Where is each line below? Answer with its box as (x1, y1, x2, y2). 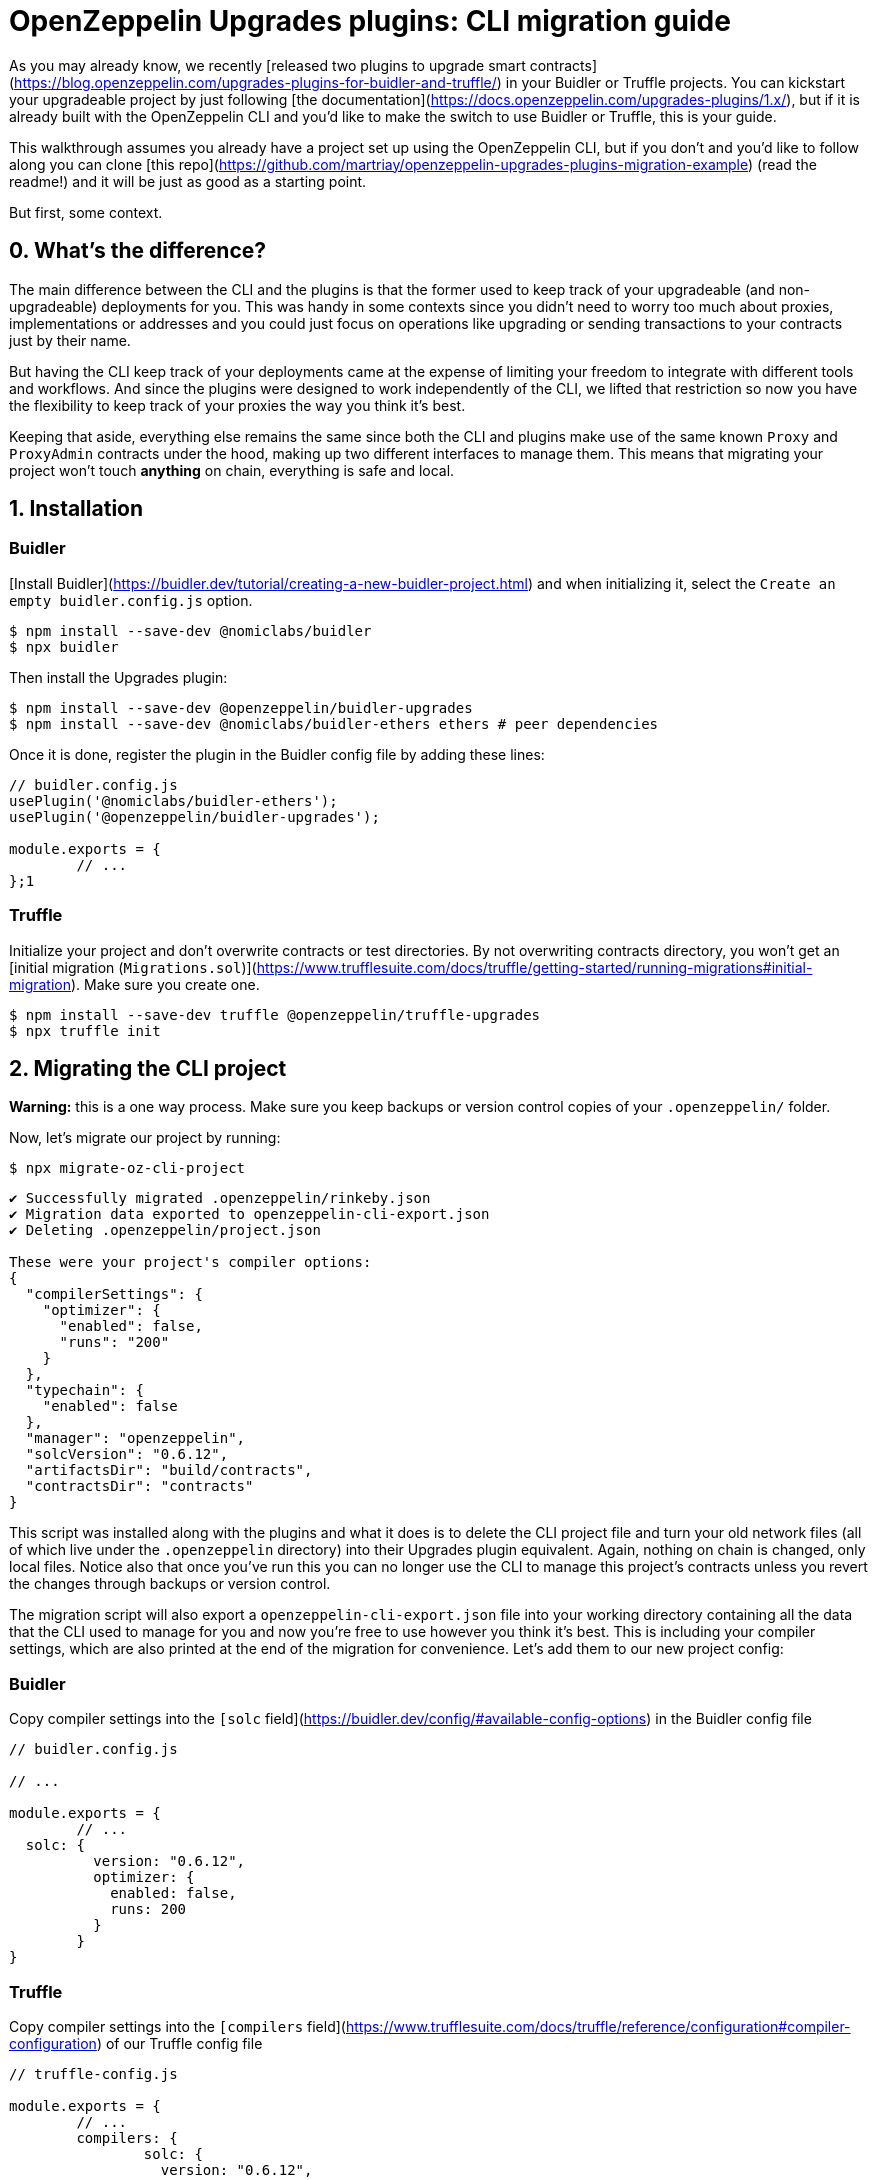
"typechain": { (25, 1382, 144, 1399)
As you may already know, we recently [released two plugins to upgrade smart (9, 56, 526, 74)
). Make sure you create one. (71, 975, 260, 993)
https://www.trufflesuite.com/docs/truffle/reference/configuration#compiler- (345, 2017, 851, 2035)
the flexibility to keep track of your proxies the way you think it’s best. (9, 396, 466, 414)
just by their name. (9, 331, 131, 349)
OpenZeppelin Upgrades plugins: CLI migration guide (9, 4, 731, 38)
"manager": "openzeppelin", (25, 1430, 246, 1447)
